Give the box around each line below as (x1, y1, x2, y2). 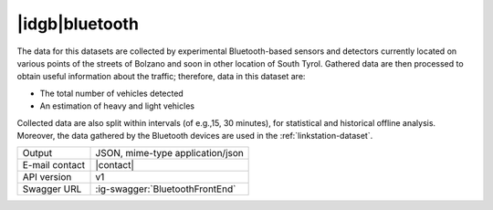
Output (22, 147, 53, 160)
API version (22, 171, 72, 184)
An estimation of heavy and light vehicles (39, 100, 195, 111)
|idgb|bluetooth (16, 14, 139, 34)
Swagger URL (22, 183, 82, 195)
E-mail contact (22, 159, 86, 172)
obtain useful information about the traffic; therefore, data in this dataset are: (16, 71, 306, 82)
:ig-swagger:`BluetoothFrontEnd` (95, 183, 236, 195)
